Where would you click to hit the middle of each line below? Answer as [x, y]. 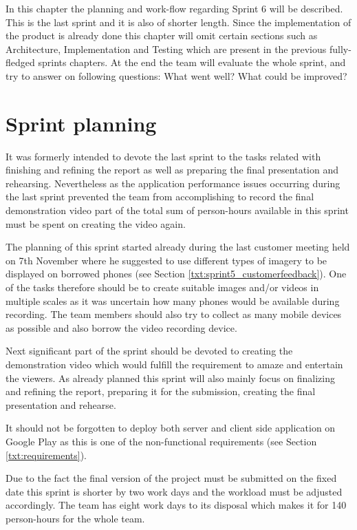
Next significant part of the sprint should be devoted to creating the [149, 351]
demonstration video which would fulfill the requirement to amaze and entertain [174, 364]
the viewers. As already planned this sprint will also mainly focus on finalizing [170, 378]
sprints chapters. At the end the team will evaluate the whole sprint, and [192, 62]
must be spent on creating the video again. [96, 223]
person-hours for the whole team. [75, 518]
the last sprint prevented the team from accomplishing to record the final [160, 197]
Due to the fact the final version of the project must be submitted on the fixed [171, 478]
